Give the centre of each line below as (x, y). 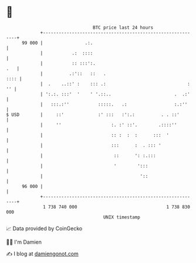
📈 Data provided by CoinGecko (44, 228)
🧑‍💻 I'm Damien (24, 242)
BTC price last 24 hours (123, 28)
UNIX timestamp (122, 217)
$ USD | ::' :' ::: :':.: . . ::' (93, 115)
